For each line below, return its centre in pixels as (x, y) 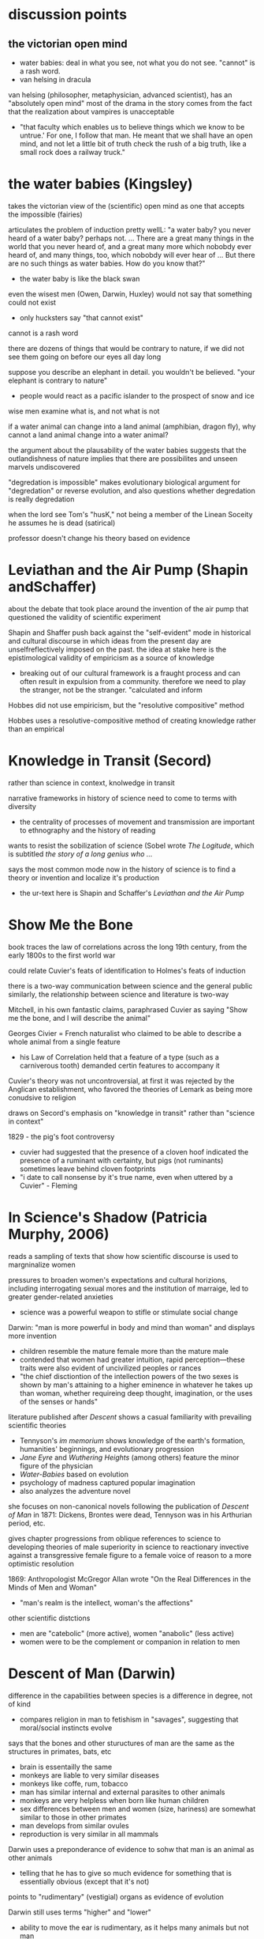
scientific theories (37, 1425)
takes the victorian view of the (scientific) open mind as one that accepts (126, 206)
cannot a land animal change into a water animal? (88, 435)
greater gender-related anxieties (61, 1296)
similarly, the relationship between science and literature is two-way (119, 994)
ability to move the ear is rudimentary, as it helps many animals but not (134, 1927)
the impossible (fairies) (45, 214)
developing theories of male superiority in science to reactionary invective (129, 1547)
